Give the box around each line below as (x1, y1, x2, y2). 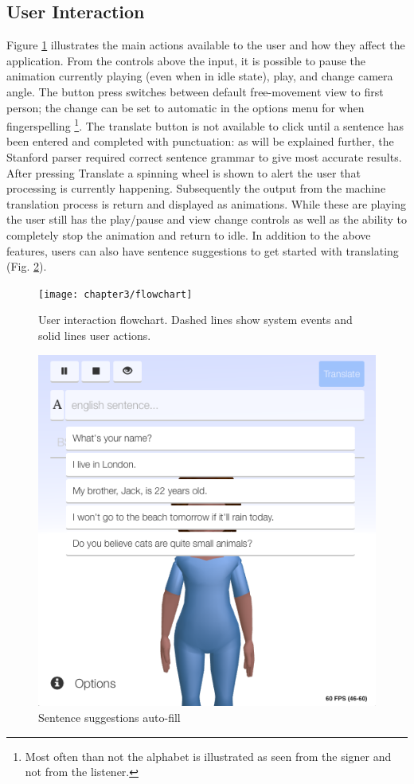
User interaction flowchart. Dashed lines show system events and (38, 311, 353, 328)
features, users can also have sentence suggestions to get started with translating (6, 242, 399, 259)
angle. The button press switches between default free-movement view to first (6, 83, 384, 99)
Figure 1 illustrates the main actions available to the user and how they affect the (6, 37, 405, 53)
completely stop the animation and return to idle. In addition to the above (6, 226, 371, 243)
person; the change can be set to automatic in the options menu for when (6, 99, 365, 115)
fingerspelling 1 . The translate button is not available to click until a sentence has (6, 115, 404, 134)
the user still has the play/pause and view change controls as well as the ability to (6, 211, 408, 228)
